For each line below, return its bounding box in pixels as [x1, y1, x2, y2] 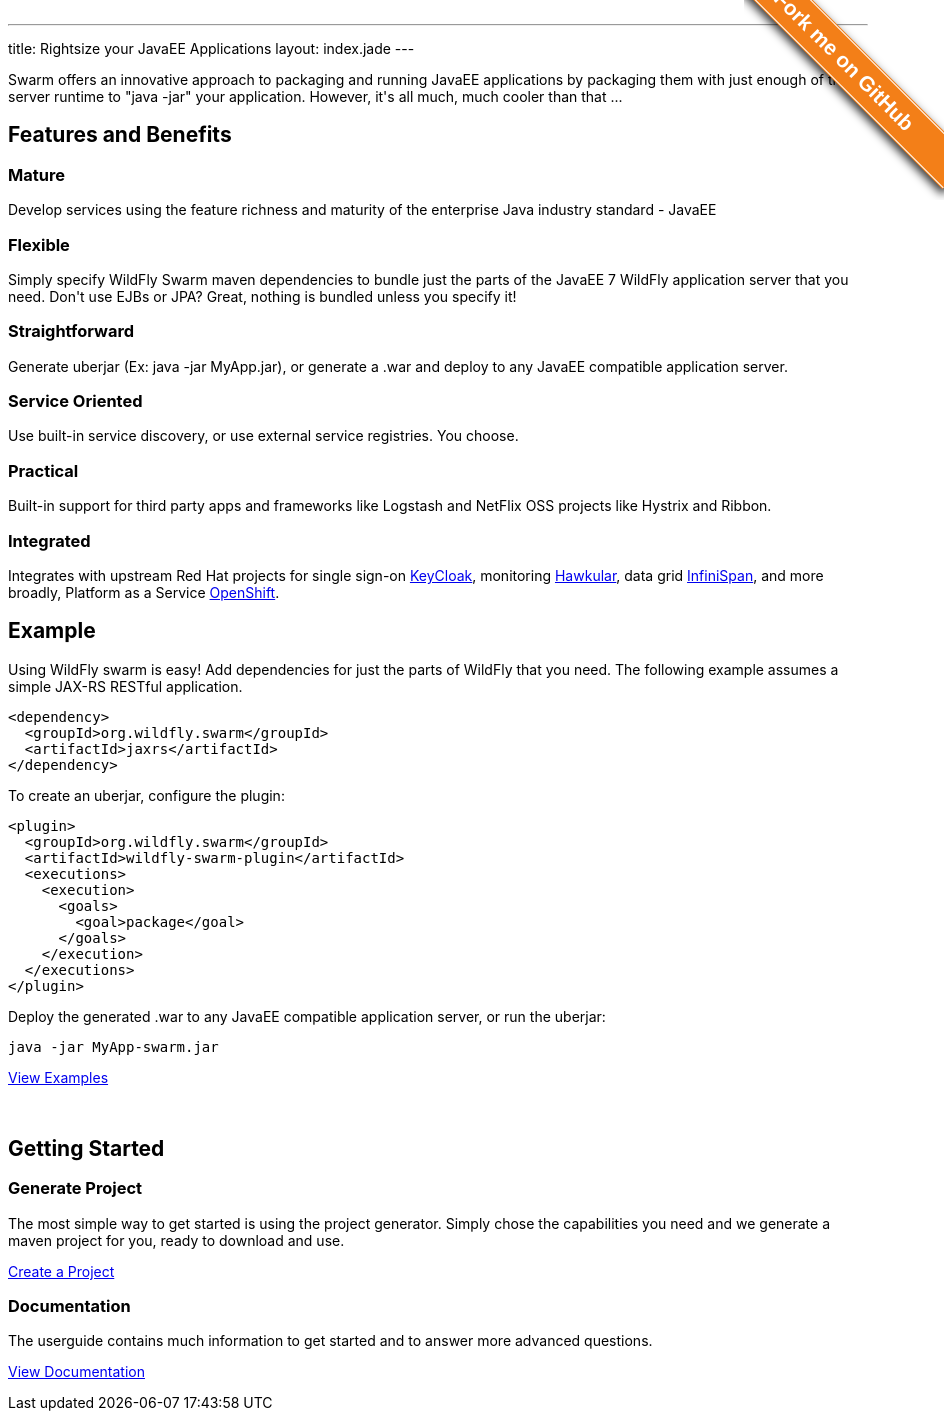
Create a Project [8, 1262, 115, 1280]
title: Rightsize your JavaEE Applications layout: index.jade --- [8, 40, 415, 57]
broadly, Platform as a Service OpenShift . [8, 583, 280, 601]
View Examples [8, 1068, 109, 1086]
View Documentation [8, 1363, 145, 1381]
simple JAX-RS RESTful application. [8, 677, 243, 695]
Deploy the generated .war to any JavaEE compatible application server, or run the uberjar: [8, 1007, 606, 1025]
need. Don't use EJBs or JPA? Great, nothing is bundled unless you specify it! [8, 287, 517, 305]
